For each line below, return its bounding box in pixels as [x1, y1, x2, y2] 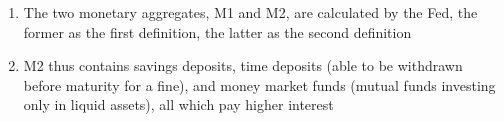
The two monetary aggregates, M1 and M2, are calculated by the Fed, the [23, 2, 478, 22]
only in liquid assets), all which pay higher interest [23, 94, 334, 115]
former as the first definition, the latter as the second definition [23, 21, 412, 42]
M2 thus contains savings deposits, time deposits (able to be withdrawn [23, 55, 463, 76]
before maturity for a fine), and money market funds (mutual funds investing [23, 74, 496, 95]
